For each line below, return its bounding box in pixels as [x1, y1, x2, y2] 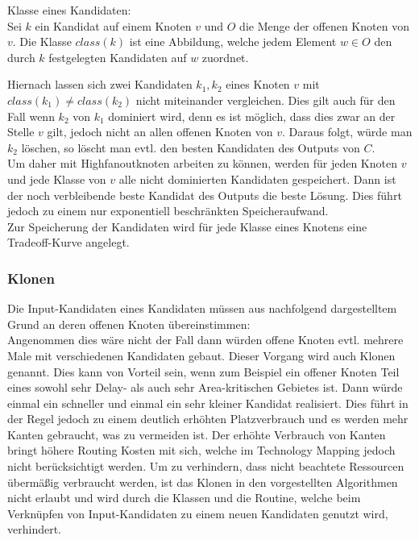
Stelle [7, 123, 35, 140]
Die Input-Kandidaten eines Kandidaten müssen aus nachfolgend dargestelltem [7, 300, 397, 317]
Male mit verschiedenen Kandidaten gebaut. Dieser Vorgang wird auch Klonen [7, 347, 396, 363]
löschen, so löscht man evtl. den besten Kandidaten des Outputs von [21, 139, 360, 156]
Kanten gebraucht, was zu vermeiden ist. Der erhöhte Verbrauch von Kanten [7, 426, 386, 442]
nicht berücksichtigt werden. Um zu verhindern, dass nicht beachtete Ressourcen [7, 458, 404, 475]
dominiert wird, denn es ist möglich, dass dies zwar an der [108, 107, 396, 124]
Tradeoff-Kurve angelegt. [7, 234, 130, 251]
